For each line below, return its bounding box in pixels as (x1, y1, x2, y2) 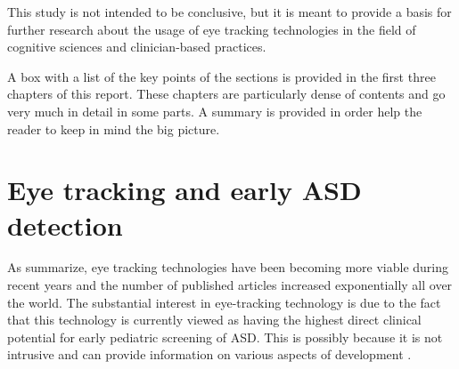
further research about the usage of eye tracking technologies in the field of (7, 20, 416, 38)
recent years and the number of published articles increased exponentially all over (7, 276, 453, 294)
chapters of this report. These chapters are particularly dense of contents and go (7, 84, 446, 103)
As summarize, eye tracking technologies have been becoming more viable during (7, 258, 449, 277)
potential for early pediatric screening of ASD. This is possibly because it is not (7, 327, 443, 346)
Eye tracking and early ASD (7, 172, 362, 208)
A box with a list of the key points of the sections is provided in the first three (7, 67, 436, 85)
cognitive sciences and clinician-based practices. (7, 37, 266, 56)
